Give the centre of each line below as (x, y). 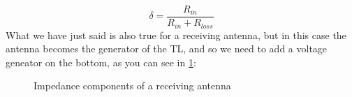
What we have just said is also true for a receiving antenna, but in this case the (176, 35)
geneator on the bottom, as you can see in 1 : (101, 62)
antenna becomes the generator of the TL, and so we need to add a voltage (167, 48)
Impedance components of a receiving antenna (132, 85)
